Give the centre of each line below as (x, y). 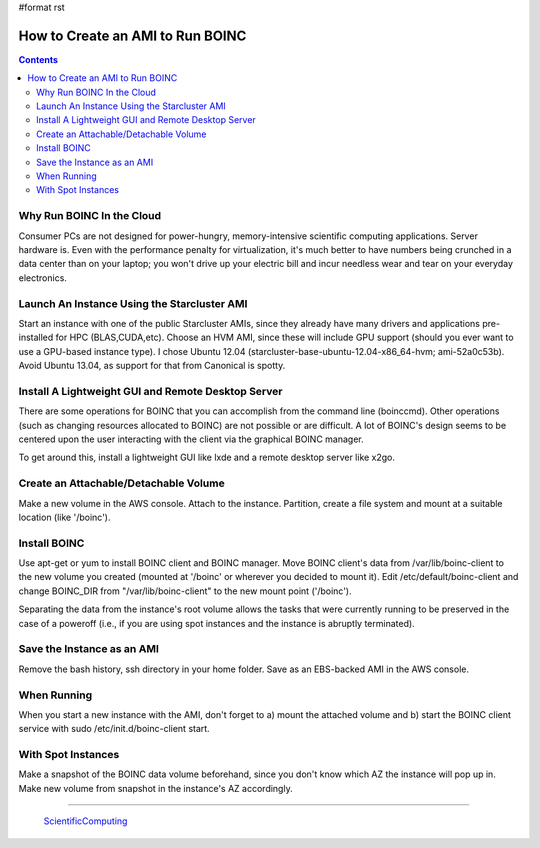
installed (36, 337)
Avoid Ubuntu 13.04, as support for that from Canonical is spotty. (152, 366)
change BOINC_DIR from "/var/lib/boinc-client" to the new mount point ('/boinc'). (185, 591)
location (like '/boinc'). (64, 517)
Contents (38, 59)
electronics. (42, 277)
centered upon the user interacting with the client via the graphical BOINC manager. (191, 439)
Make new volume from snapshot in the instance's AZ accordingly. (156, 788)
